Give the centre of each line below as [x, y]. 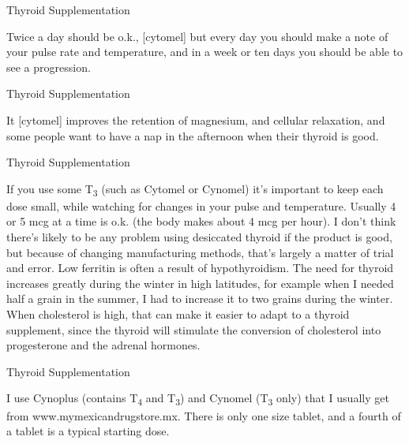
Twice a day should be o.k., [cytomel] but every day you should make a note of [197, 36]
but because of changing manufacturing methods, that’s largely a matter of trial [200, 252]
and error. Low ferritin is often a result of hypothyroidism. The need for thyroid [200, 268]
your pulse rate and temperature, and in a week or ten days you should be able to [205, 52]
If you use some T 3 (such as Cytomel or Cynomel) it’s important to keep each [195, 189]
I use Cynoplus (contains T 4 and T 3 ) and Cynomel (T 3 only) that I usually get [198, 399]
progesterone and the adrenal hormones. [103, 345]
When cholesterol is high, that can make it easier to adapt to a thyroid [178, 314]
